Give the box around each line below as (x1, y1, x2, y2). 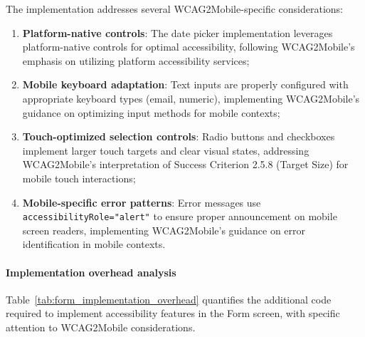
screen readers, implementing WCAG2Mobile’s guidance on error (22, 222, 306, 237)
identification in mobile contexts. (22, 237, 166, 252)
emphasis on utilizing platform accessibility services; (22, 53, 250, 68)
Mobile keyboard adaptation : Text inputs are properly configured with (22, 77, 349, 92)
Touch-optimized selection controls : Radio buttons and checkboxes (22, 129, 335, 144)
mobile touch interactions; (22, 170, 136, 185)
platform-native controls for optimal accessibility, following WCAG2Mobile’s (22, 39, 355, 54)
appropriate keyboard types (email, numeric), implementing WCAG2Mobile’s (22, 90, 360, 105)
